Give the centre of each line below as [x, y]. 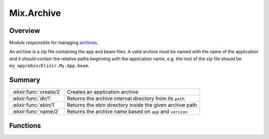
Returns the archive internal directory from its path [126, 99]
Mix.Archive [35, 13]
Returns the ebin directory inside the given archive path [132, 105]
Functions [25, 125]
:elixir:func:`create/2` [37, 92]
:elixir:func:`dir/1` [32, 99]
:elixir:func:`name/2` [36, 112]
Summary [25, 80]
